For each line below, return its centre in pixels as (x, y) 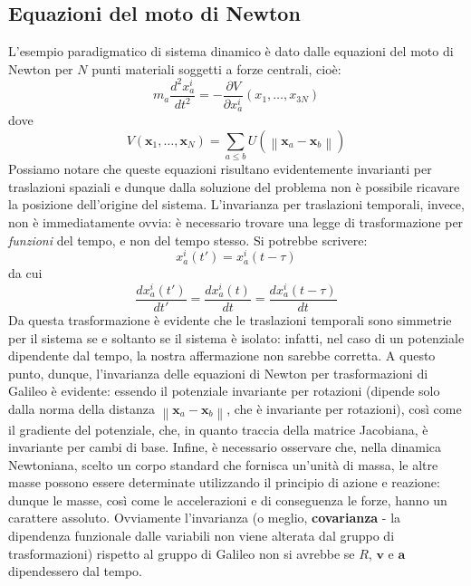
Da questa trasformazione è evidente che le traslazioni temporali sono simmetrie (230, 319)
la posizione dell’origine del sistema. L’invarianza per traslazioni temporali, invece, (236, 204)
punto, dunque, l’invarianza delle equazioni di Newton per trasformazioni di (218, 373)
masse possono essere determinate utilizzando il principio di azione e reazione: (224, 482)
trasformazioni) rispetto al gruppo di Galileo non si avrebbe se (182, 553)
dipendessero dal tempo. (75, 571)
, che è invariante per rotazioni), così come (344, 408)
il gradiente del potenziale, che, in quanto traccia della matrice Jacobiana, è (218, 429)
